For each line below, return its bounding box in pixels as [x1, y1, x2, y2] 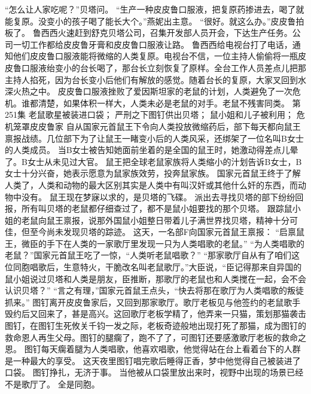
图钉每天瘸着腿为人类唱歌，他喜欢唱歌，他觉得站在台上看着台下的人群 [24, 343, 301, 355]
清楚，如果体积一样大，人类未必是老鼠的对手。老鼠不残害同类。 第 [38, 96, 301, 109]
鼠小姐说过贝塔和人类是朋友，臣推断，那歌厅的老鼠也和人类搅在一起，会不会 [5, 272, 306, 285]
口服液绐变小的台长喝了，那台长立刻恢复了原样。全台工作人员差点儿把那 [21, 61, 306, 74]
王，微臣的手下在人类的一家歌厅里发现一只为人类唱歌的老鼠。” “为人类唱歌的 [5, 237, 304, 249]
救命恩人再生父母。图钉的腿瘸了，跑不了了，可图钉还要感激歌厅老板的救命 [5, 331, 298, 343]
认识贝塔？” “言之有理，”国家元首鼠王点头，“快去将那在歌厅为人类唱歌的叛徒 [5, 284, 304, 297]
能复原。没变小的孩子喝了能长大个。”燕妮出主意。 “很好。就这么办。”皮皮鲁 [5, 14, 296, 27]
